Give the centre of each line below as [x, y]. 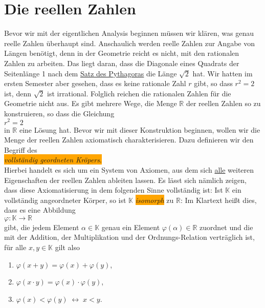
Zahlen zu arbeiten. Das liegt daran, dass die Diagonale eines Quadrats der [122, 63]
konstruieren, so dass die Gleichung [59, 113]
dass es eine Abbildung [40, 210]
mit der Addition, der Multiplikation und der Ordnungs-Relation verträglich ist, [129, 237]
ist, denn [18, 93]
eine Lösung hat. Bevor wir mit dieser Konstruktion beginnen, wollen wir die [140, 129]
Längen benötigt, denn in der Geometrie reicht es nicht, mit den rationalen [122, 53]
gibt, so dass [213, 83]
